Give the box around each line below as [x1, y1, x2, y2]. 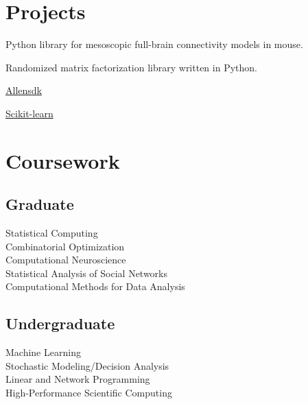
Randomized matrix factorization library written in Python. [5, 60, 257, 74]
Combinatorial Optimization [5, 239, 125, 253]
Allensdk [5, 83, 42, 97]
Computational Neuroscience [5, 252, 126, 267]
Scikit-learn [5, 106, 54, 120]
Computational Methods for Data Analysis [5, 279, 185, 294]
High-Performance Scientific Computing [5, 385, 172, 400]
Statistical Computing [5, 226, 98, 240]
